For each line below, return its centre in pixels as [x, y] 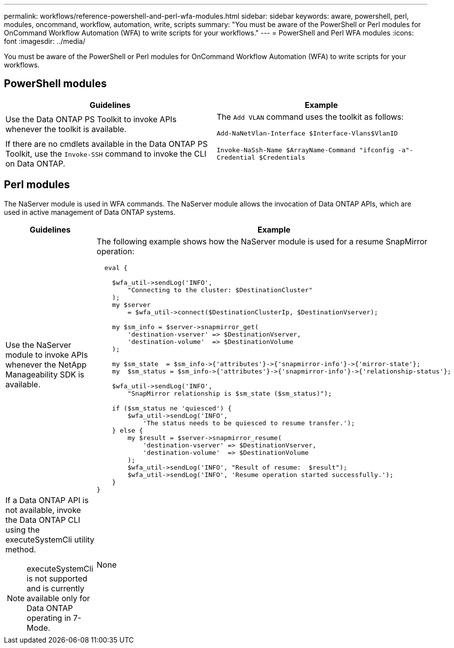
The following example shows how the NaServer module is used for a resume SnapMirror [262, 241]
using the [23, 529]
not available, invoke [43, 510]
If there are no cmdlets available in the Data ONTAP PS [107, 144]
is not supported [57, 578]
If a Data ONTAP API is [47, 500]
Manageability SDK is [45, 375]
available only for [58, 598]
